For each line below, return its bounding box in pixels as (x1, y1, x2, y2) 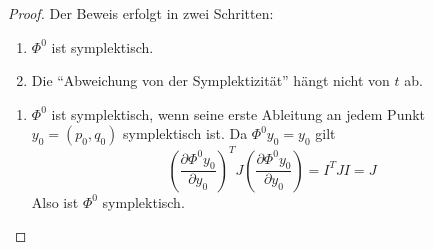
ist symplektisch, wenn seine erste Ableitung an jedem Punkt (51, 103, 426, 124)
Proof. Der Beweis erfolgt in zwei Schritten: (8, 3, 274, 23)
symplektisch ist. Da (123, 123, 248, 144)
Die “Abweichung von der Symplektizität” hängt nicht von (31, 70, 390, 91)
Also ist (31, 191, 79, 212)
